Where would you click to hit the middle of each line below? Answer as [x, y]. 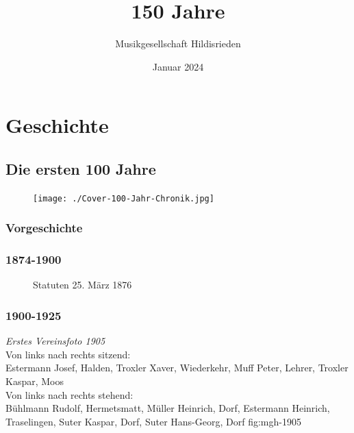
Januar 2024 [178, 66]
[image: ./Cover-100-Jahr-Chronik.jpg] [124, 198]
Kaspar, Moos [35, 381]
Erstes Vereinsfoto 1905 [55, 341]
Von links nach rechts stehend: [69, 394]
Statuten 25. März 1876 [83, 285]
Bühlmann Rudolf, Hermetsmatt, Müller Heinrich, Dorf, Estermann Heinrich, [168, 408]
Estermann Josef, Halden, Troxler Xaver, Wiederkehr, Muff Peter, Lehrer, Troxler [177, 368]
